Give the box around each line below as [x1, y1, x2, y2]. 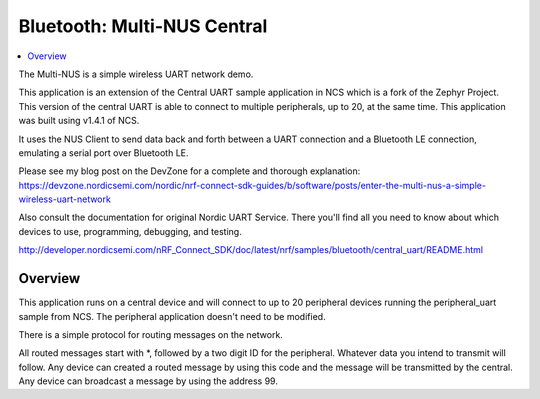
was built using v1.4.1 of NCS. [18, 115, 140, 127]
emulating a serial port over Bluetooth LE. [18, 146, 189, 159]
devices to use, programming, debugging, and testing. [18, 225, 242, 237]
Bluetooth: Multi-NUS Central [18, 15, 268, 37]
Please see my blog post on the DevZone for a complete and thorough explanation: [18, 165, 361, 177]
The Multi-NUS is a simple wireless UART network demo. [18, 68, 254, 80]
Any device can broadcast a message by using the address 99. [18, 375, 279, 387]
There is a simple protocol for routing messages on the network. [18, 328, 284, 340]
